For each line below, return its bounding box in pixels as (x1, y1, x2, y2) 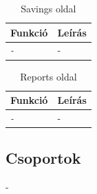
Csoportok (6, 147, 81, 169)
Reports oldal (20, 69, 77, 83)
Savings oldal (21, 1, 76, 15)
